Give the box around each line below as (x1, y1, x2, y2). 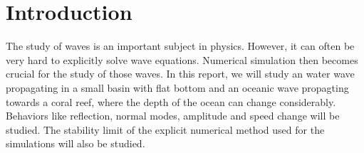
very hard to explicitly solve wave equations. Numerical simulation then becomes (6, 52, 358, 67)
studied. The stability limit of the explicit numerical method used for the (6, 122, 325, 137)
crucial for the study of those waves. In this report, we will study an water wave (6, 66, 355, 81)
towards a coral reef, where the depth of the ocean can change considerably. (6, 94, 336, 109)
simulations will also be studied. (6, 136, 145, 151)
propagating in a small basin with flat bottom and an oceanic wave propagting (6, 80, 349, 95)
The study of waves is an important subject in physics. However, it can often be (6, 38, 355, 53)
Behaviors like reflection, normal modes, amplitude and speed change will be (6, 108, 340, 123)
